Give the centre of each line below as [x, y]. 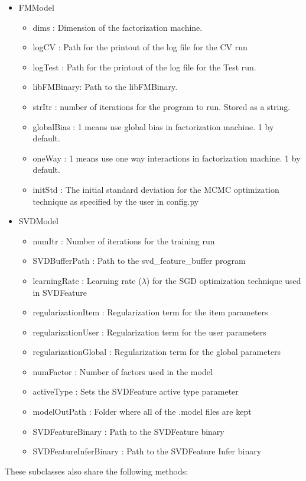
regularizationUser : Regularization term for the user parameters [149, 332]
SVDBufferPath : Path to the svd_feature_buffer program [139, 261]
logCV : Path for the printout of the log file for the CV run [140, 47]
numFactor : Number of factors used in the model [123, 371]
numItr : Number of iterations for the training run [124, 240]
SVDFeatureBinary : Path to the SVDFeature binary [128, 431]
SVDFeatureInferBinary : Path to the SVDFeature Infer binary [147, 451]
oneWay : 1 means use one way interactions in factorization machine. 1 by [167, 158]
